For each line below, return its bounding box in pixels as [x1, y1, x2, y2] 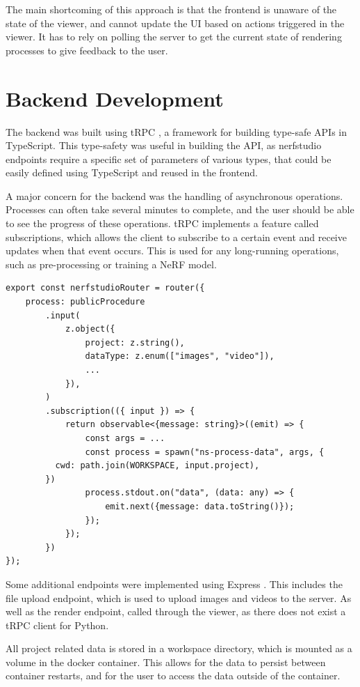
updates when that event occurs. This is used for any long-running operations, [6, 243, 339, 258]
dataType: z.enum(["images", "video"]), [85, 351, 275, 362]
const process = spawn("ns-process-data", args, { [85, 447, 325, 457]
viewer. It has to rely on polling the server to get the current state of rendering [6, 29, 342, 44]
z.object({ [65, 324, 115, 334]
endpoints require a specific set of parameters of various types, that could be [6, 151, 332, 166]
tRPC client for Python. [6, 617, 109, 632]
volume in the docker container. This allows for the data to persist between [6, 654, 326, 669]
